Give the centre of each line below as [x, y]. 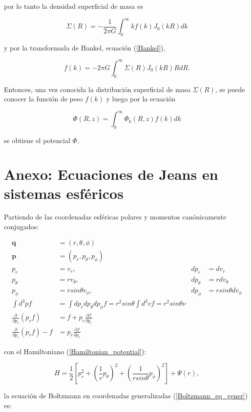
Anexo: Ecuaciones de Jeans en [111, 174]
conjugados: [21, 226]
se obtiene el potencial [37, 140]
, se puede [230, 89]
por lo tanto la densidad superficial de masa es [73, 6]
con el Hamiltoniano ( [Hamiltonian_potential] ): [75, 351]
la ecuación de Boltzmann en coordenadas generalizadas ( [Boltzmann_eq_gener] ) [126, 396]
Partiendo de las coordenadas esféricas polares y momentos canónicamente [115, 217]
